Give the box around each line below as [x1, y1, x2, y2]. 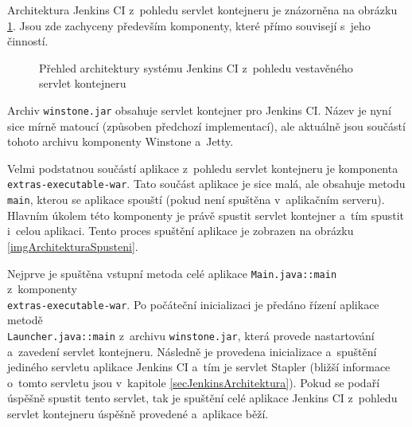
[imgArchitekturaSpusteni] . [7, 237, 138, 254]
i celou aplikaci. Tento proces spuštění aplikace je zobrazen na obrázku [7, 222, 354, 239]
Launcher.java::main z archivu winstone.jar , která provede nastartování [7, 327, 375, 343]
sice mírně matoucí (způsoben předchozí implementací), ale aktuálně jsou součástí [7, 117, 406, 134]
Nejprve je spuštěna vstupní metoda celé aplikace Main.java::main [7, 264, 337, 281]
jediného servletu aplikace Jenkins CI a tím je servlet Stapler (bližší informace [7, 358, 391, 375]
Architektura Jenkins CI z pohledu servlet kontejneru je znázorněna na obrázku [7, 2, 398, 18]
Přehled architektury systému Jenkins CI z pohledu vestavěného [39, 59, 353, 76]
